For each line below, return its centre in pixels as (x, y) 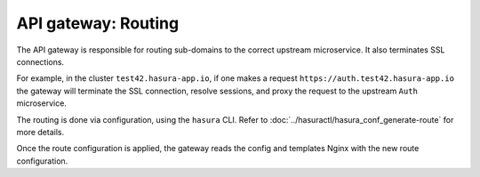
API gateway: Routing (98, 23)
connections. (40, 61)
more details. (40, 132)
